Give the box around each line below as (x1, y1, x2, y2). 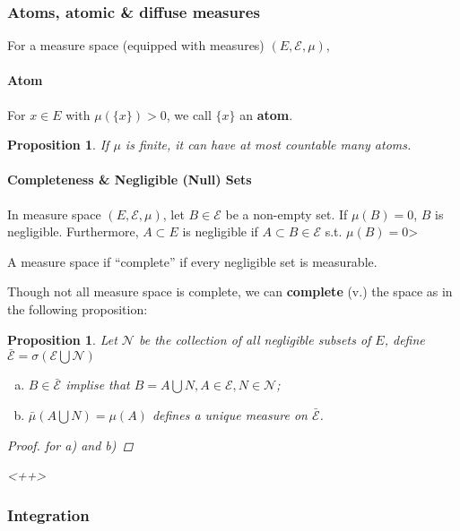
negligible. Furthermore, (7, 222, 139, 241)
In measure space (7, 204, 101, 223)
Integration (7, 503, 90, 526)
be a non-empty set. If (225, 204, 348, 223)
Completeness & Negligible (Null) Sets (7, 170, 252, 189)
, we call (166, 105, 212, 124)
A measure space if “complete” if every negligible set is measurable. (7, 252, 378, 270)
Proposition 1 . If (7, 135, 109, 154)
